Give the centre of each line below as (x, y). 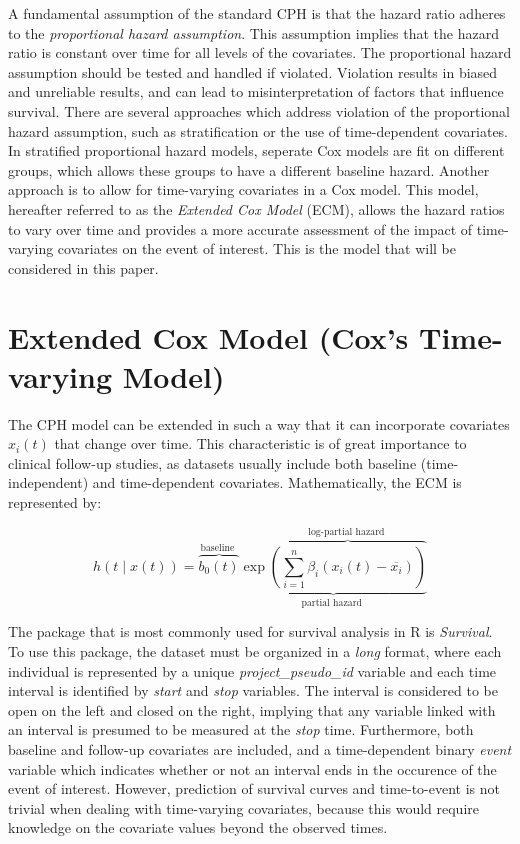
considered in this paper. (83, 267)
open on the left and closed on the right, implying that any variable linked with (252, 709)
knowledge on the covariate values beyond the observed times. (198, 827)
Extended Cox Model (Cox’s (208, 336)
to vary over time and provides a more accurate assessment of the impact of (240, 228)
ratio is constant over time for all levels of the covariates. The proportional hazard (260, 52)
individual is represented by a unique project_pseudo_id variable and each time (252, 670)
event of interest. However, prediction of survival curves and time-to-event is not (254, 788)
